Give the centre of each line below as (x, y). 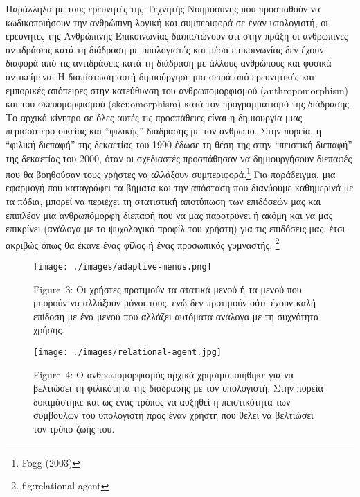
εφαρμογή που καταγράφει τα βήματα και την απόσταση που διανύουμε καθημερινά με (180, 188)
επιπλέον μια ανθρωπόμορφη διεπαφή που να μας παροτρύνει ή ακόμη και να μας (169, 215)
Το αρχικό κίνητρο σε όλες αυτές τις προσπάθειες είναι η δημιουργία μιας (154, 117)
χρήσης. (49, 330)
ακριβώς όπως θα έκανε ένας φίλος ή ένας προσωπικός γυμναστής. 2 (143, 243)
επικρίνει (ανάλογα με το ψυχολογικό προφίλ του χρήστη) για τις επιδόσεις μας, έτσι (175, 228)
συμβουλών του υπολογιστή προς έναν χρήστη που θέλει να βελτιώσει (173, 415)
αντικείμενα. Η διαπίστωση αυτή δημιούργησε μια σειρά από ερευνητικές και (160, 76)
